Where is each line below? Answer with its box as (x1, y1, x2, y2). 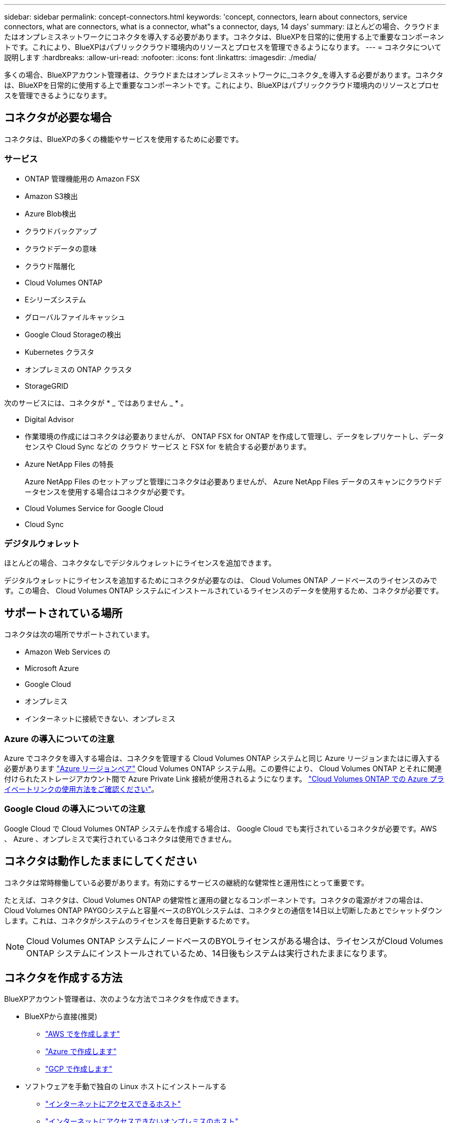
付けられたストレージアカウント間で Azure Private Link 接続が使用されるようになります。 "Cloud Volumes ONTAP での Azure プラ (4, 774, 444, 783)
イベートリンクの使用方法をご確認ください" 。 (4, 784, 159, 793)
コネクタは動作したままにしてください (4, 855, 197, 868)
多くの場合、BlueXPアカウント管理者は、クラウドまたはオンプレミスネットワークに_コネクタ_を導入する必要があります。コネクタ (4, 70, 443, 79)
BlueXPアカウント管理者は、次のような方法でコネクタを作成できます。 (4, 994, 243, 1004)
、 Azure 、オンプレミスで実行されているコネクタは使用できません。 (4, 834, 236, 843)
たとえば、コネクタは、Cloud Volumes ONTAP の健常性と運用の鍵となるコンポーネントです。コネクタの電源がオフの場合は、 (4, 895, 428, 904)
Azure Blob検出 (25, 209, 77, 218)
